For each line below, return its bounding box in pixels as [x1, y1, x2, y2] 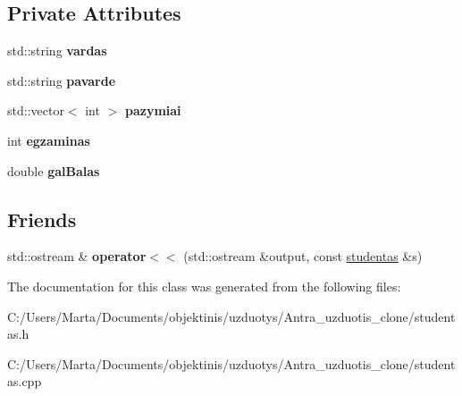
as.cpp [7, 372, 42, 391]
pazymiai [124, 101, 181, 120]
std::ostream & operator [7, 247, 147, 265]
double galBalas [7, 161, 100, 180]
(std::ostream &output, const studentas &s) [183, 247, 423, 265]
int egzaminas [7, 131, 90, 149]
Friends [7, 205, 77, 232]
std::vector [7, 101, 64, 120]
